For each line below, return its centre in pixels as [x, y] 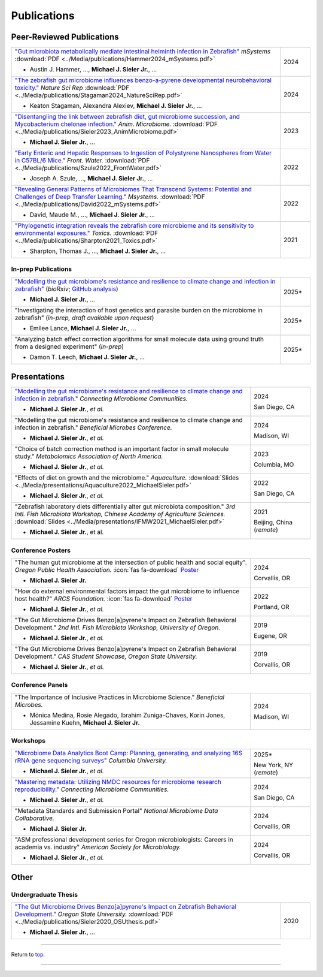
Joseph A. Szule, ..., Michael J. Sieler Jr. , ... [91, 179]
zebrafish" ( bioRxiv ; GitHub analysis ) [67, 289]
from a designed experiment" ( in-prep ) [69, 346]
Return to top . [28, 955]
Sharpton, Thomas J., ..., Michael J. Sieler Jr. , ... [98, 251]
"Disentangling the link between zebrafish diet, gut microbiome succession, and [127, 117]
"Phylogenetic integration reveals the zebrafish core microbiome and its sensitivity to [134, 226]
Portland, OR [271, 607]
